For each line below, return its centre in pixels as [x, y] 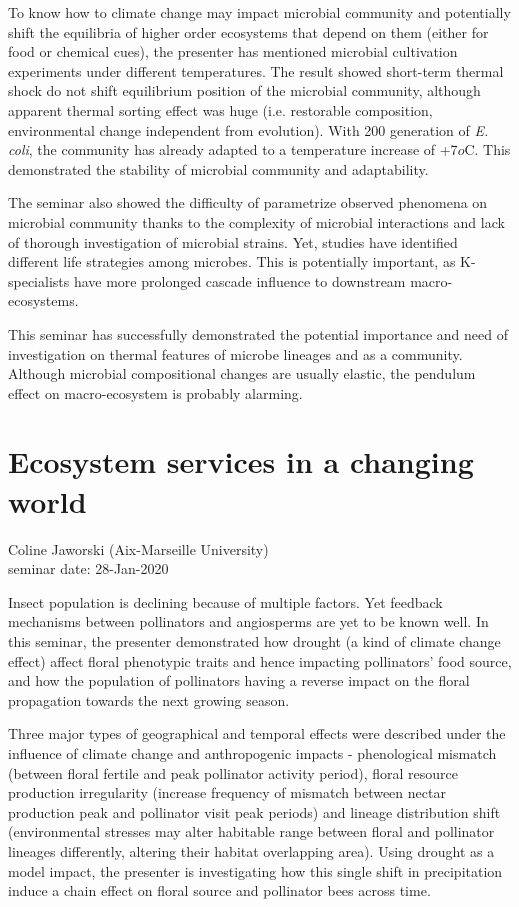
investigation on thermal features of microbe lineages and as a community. [235, 353]
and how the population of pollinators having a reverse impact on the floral [239, 680]
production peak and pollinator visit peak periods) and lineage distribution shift [254, 811]
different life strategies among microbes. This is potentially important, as [232, 261]
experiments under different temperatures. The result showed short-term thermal [256, 70]
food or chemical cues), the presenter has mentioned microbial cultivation [233, 51]
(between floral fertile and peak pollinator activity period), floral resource [233, 772]
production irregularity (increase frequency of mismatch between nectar [227, 792]
